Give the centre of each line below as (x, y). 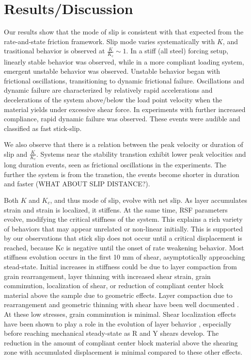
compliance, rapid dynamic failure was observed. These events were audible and (122, 119)
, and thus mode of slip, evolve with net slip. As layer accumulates (149, 200)
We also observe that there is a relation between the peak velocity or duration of (124, 144)
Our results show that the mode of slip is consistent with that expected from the (124, 32)
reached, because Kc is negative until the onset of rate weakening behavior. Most (124, 247)
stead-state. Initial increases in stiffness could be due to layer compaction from (120, 267)
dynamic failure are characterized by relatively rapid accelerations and (108, 90)
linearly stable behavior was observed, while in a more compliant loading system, (124, 61)
